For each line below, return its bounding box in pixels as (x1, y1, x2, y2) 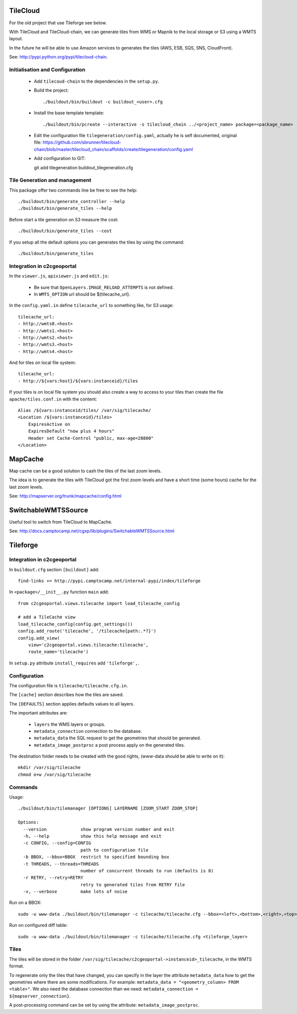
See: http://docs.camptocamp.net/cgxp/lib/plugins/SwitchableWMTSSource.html (9, 528, 175, 534)
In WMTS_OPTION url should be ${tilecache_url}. (34, 291, 131, 297)
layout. (9, 36, 23, 42)
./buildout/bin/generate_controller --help (18, 199, 125, 204)
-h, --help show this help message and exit (23, 833, 162, 839)
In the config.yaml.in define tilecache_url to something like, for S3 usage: (9, 303, 174, 308)
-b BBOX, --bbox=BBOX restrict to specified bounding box (23, 854, 169, 860)
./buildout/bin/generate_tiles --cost (18, 228, 112, 234)
